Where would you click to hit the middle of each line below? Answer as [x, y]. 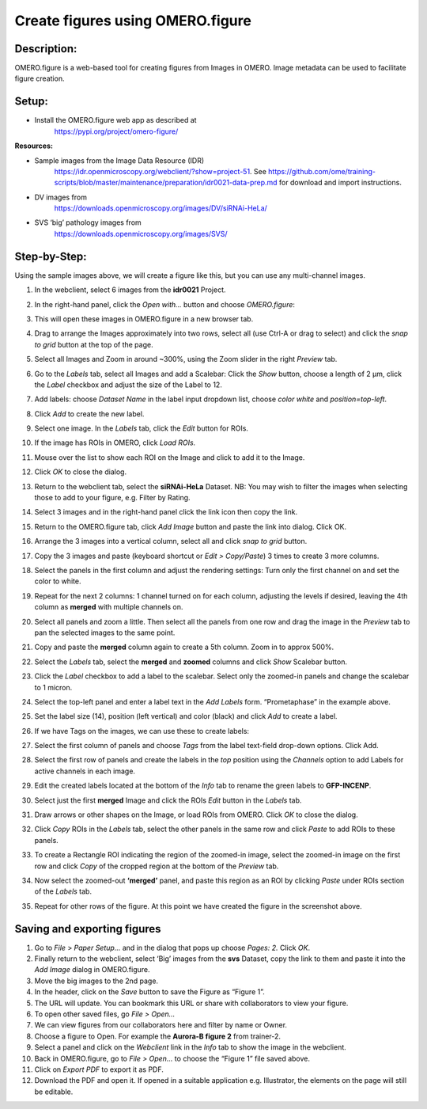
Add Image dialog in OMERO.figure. [92, 970]
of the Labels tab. [63, 891]
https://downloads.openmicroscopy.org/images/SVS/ [141, 234]
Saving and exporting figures [88, 929]
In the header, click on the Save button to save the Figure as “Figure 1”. [149, 992]
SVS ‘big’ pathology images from [88, 222]
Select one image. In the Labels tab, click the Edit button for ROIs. [142, 428]
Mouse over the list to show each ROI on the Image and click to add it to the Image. [170, 457]
